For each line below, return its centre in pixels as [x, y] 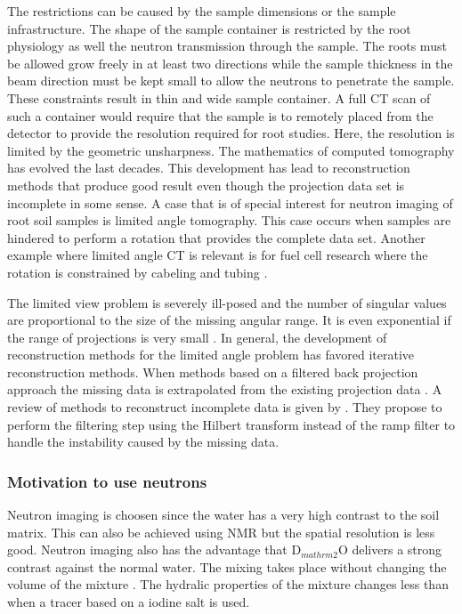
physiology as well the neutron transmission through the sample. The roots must [227, 46]
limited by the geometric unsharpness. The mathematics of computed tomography [231, 150]
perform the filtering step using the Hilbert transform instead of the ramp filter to [231, 424]
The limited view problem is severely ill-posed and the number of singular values [227, 302]
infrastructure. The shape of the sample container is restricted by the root [209, 28]
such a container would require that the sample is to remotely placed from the [220, 115]
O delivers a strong [390, 549]
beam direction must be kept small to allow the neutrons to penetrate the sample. [231, 81]
